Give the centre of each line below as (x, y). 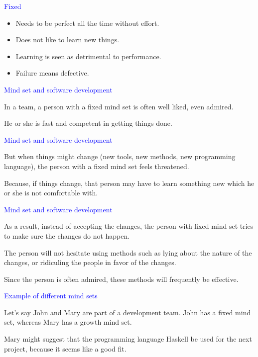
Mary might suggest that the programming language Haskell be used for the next (128, 339)
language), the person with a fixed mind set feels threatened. (97, 166)
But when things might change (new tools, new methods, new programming (120, 156)
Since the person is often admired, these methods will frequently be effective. (121, 279)
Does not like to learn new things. (67, 40)
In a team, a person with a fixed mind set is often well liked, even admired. (119, 106)
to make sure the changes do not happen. (67, 235)
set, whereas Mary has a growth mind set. (68, 322)
